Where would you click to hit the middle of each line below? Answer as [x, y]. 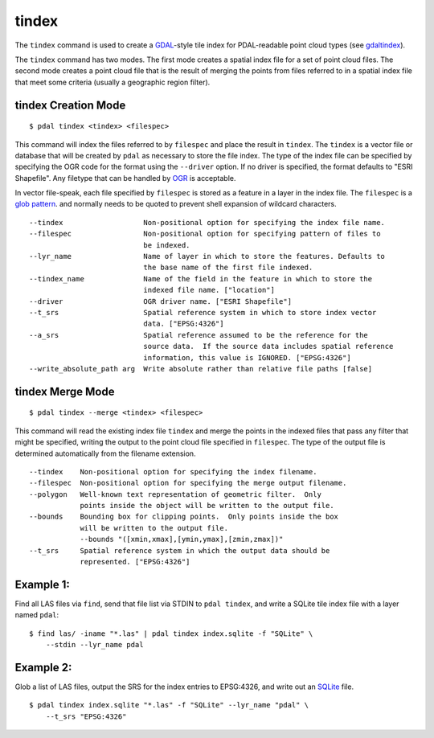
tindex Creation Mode [70, 105]
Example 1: [42, 584]
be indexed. [167, 245]
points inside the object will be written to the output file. [207, 506]
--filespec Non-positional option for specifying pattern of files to [205, 234]
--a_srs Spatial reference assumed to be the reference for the [199, 335]
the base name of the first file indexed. [228, 268]
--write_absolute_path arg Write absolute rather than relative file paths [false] [201, 369]
